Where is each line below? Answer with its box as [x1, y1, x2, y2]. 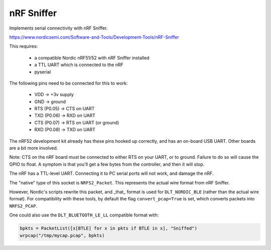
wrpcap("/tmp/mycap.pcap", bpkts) [20, 232, 105, 238]
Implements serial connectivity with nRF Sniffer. [9, 25, 108, 31]
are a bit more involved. [9, 145, 58, 151]
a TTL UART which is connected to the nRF [34, 62, 124, 68]
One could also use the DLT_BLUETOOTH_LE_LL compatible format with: [9, 212, 159, 218]
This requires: [9, 43, 38, 50]
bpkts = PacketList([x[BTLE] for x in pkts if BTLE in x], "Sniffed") [20, 225, 198, 231]
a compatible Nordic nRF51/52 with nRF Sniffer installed [34, 55, 150, 61]
